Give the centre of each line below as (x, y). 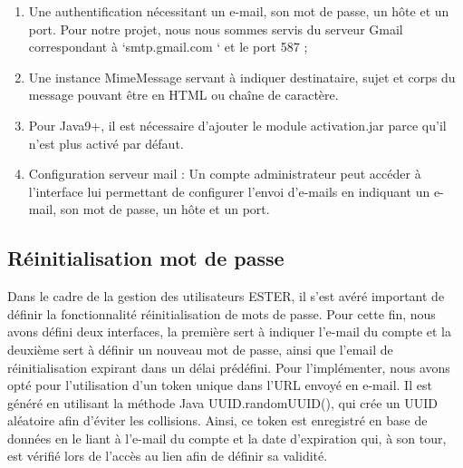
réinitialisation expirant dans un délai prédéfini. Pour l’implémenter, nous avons (229, 367)
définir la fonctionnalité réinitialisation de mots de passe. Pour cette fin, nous (222, 313)
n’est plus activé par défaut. (106, 143)
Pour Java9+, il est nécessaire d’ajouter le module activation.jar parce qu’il (237, 125)
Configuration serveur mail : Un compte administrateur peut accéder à (225, 174)
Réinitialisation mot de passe (146, 258)
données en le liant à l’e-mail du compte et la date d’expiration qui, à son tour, (227, 438)
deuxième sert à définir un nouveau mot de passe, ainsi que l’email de (200, 349)
